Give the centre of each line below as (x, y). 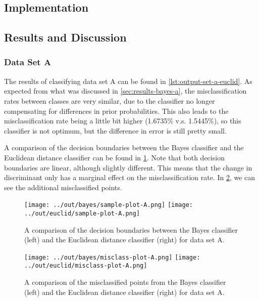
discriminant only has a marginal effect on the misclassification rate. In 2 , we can (130, 177)
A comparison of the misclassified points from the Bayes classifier (125, 282)
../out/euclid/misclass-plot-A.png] (86, 266)
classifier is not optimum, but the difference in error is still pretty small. (115, 130)
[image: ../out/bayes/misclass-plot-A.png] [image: (112, 257)
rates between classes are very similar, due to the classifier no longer (110, 100)
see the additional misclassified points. (63, 187)
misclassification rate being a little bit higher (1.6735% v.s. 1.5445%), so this (123, 121)
